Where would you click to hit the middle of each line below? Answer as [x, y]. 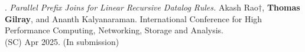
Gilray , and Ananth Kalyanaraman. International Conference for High [134, 18]
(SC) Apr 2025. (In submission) [62, 41]
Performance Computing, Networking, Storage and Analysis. [114, 30]
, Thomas [281, 7]
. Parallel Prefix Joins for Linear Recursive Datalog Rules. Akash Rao [132, 7]
